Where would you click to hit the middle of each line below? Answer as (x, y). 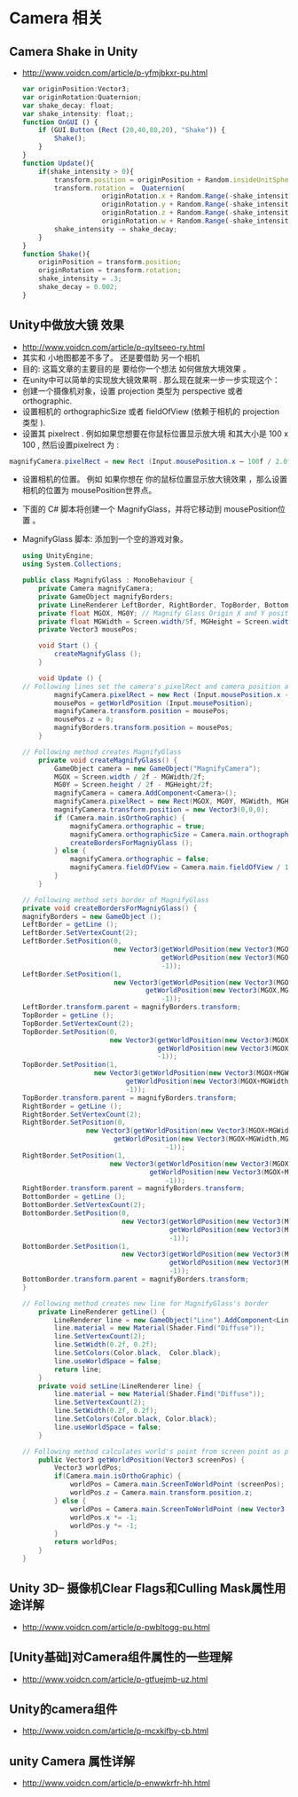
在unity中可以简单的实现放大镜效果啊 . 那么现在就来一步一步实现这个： (151, 380)
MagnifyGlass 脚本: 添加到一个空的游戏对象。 (105, 539)
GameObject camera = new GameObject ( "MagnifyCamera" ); (158, 768)
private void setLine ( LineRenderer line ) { (120, 1386)
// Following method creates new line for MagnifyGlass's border (145, 1303)
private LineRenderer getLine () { (102, 1312)
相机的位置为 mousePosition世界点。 (89, 490)
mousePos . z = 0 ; (84, 719)
